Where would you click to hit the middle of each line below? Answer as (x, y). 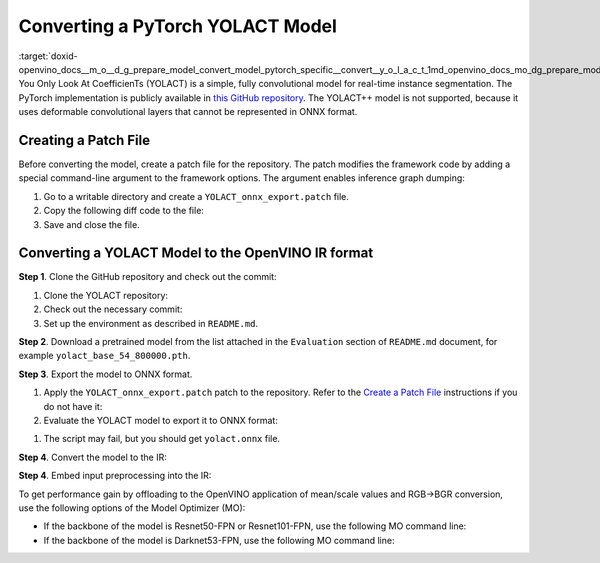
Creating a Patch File (84, 140)
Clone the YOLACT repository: (106, 295)
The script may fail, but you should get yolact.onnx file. (161, 439)
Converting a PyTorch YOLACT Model (177, 26)
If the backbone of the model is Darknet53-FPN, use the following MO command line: (219, 540)
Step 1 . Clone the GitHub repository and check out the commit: (147, 277)
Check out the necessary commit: (113, 309)
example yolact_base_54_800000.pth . (104, 356)
